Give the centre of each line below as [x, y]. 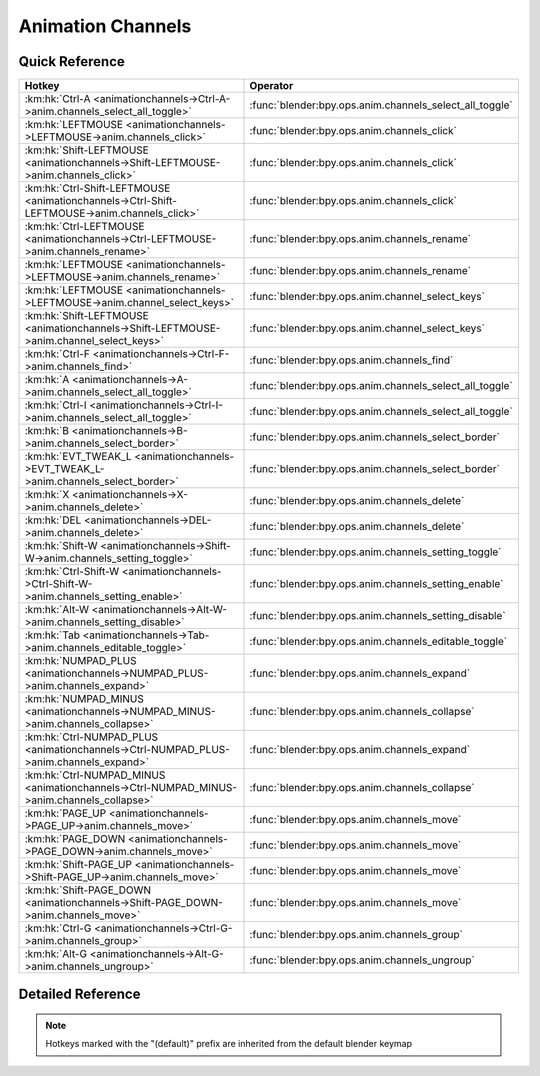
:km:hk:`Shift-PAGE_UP [78, 865]
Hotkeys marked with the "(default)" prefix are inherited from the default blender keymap [228, 1044]
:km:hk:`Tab [52, 635]
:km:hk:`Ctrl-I [55, 405]
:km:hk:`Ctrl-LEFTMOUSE [84, 227]
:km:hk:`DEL [53, 520]
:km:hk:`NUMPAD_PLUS [80, 661]
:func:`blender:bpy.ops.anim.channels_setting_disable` [377, 616]
